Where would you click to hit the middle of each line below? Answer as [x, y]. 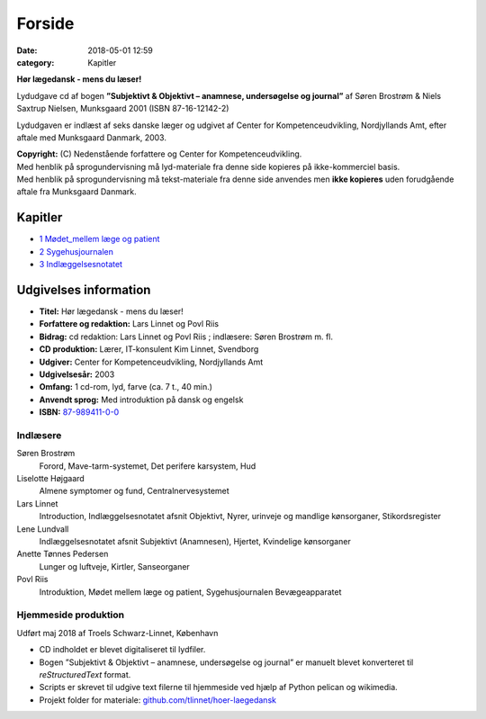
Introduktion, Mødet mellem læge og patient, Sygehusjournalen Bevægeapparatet [190, 592]
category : [36, 62]
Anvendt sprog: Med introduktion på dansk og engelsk [141, 400]
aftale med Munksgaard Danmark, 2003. [91, 137]
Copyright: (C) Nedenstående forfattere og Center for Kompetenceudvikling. [159, 154]
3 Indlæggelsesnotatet [81, 265]
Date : [27, 50]
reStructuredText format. [85, 674]
